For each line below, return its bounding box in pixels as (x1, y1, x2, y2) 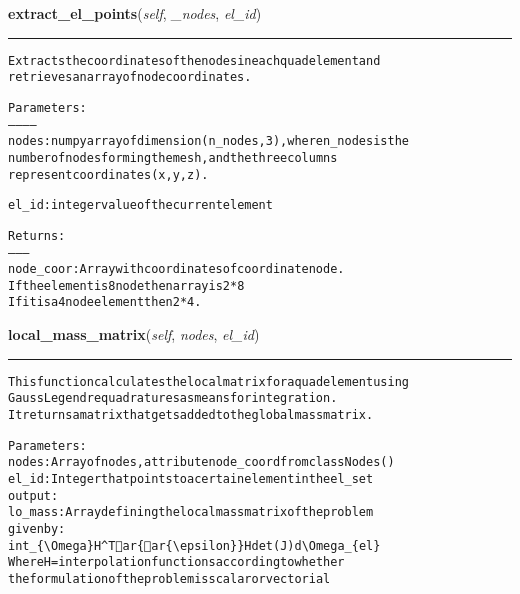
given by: (8, 521, 66, 536)
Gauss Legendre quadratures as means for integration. (8, 391, 338, 406)
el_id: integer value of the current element (8, 198, 273, 213)
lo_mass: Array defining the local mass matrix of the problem (8, 505, 374, 520)
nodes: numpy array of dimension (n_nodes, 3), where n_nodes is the (8, 134, 409, 149)
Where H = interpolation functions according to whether (8, 555, 345, 570)
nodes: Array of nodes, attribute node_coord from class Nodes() (8, 455, 395, 470)
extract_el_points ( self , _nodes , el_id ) (8, 3, 262, 23)
